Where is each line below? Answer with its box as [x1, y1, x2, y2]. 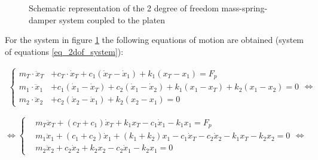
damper [29, 13, 57, 26]
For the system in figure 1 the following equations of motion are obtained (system [5, 33, 304, 46]
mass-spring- [221, 2, 268, 14]
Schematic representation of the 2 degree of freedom [29, 2, 219, 14]
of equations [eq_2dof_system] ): [5, 45, 124, 57]
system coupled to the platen [59, 13, 166, 26]
